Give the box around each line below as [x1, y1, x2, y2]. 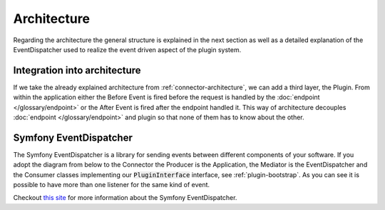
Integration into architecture [13, 64, 142, 76]
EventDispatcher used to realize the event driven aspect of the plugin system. [13, 45, 242, 54]
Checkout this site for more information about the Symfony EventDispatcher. [13, 194, 237, 202]
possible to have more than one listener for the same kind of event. [13, 181, 210, 189]
